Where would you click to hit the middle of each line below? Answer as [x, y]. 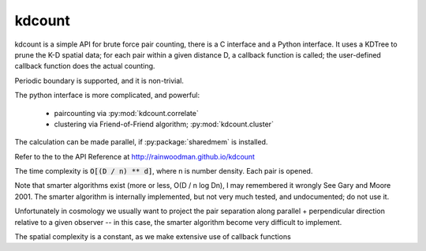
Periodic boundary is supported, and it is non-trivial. [99, 81]
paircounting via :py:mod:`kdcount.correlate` [126, 113]
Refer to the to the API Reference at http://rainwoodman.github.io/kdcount [135, 156]
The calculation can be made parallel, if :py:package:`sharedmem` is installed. [141, 142]
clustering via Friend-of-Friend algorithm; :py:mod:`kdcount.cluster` [164, 124]
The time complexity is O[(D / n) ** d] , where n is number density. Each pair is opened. [164, 171]
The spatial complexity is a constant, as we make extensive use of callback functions [153, 237]
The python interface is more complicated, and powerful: [107, 96]
